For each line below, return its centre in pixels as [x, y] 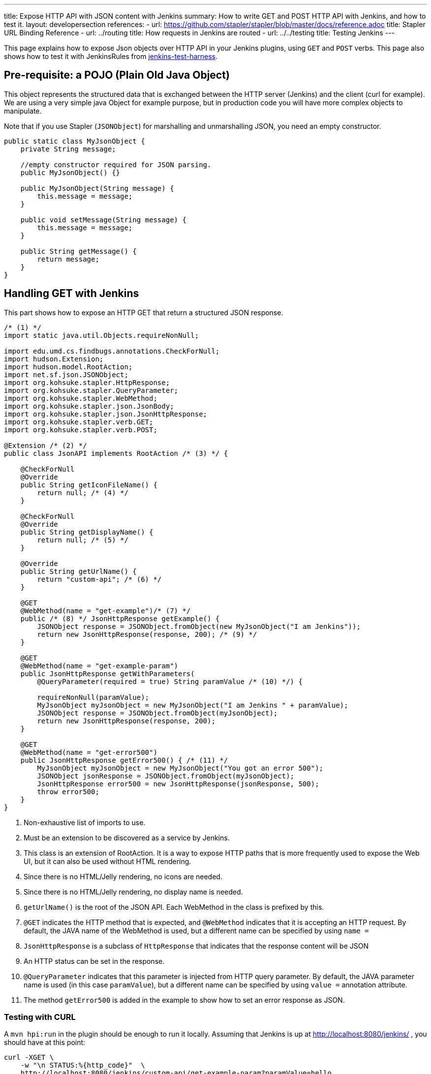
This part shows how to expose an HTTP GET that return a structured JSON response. [144, 312]
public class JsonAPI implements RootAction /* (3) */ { [116, 453]
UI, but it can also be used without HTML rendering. [108, 861]
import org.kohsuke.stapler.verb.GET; [79, 422]
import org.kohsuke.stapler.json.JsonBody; [89, 406]
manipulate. [23, 111]
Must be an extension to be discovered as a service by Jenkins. [127, 837]
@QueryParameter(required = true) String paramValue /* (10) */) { [170, 681]
